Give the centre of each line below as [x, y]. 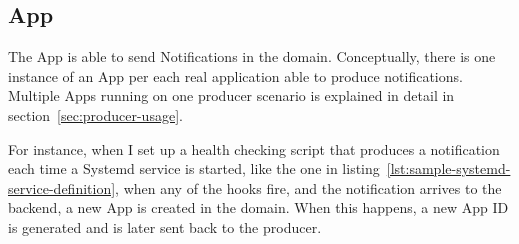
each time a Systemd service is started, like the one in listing [194, 168]
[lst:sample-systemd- [448, 168]
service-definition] [62, 187]
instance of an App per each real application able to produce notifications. [235, 75]
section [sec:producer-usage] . [95, 114]
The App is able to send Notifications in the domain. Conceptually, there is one [252, 56]
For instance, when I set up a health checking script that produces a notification [254, 148]
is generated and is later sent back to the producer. [165, 226]
